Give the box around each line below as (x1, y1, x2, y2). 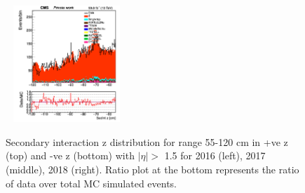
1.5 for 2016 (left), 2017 (164, 148, 266, 163)
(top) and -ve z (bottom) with (6, 148, 135, 163)
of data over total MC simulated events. (6, 175, 177, 190)
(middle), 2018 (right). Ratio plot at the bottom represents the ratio (6, 162, 299, 177)
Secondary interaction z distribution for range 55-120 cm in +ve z (6, 134, 288, 149)
